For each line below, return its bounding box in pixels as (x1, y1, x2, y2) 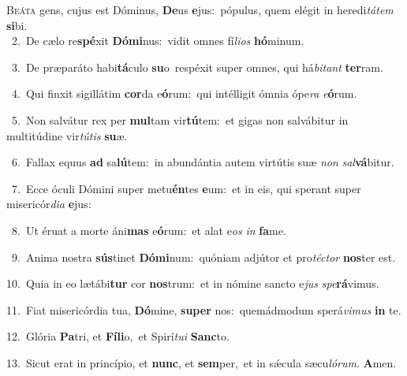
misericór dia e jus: (6, 195, 91, 212)
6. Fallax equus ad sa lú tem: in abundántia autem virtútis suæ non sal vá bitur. (11, 154, 394, 170)
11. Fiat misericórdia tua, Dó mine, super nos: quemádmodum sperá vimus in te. (6, 301, 401, 318)
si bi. (6, 17, 28, 33)
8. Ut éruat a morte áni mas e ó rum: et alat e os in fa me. (11, 222, 286, 238)
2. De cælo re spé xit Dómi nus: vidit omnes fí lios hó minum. (11, 32, 304, 49)
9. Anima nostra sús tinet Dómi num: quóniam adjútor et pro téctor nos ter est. (11, 248, 396, 265)
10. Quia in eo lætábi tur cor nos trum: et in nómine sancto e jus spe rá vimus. (6, 275, 379, 292)
